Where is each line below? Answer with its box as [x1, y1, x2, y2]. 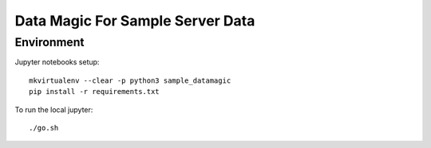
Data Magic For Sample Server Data [14, 12, 255, 29]
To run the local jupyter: [14, 104, 93, 115]
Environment [14, 35, 85, 49]
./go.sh [29, 123, 59, 132]
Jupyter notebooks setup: [14, 57, 100, 67]
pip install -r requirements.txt [29, 88, 160, 96]
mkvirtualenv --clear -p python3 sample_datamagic [29, 76, 231, 85]
